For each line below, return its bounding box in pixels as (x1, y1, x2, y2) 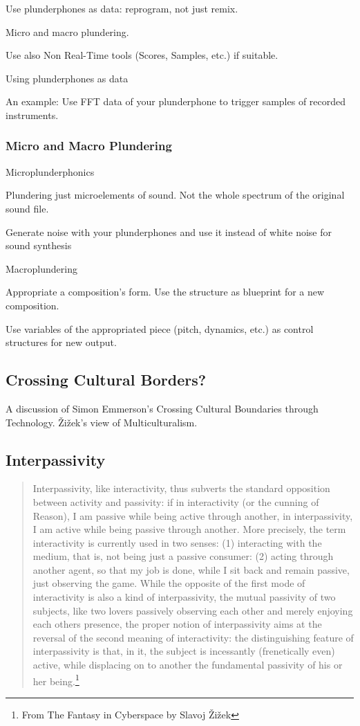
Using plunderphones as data (6, 71, 129, 85)
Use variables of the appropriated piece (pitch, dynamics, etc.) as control (6, 321, 314, 336)
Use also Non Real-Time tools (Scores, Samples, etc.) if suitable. (6, 48, 278, 62)
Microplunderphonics (6, 164, 95, 179)
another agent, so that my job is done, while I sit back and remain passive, (32, 562, 350, 577)
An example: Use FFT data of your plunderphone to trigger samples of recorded (6, 94, 346, 109)
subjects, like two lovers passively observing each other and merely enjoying (32, 603, 353, 617)
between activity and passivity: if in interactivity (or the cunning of (32, 494, 319, 509)
